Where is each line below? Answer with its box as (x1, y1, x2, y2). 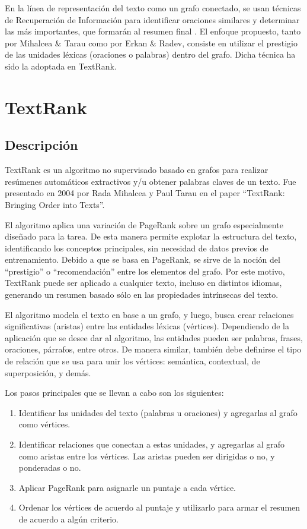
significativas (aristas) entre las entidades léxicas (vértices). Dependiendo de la (5, 320, 290, 332)
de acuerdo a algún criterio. (18, 512, 119, 525)
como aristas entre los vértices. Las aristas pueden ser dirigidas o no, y (18, 449, 275, 462)
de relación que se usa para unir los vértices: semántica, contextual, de (5, 355, 260, 367)
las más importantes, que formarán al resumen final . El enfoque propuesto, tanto (5, 25, 301, 37)
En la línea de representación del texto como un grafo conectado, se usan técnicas (5, 2, 301, 14)
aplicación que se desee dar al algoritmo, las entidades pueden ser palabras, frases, (5, 331, 303, 344)
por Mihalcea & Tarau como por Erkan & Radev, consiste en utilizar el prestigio (5, 36, 298, 49)
